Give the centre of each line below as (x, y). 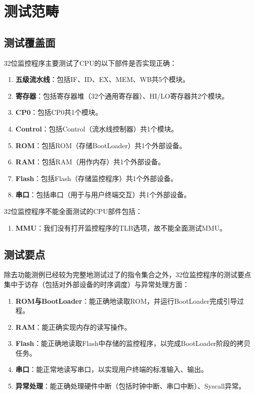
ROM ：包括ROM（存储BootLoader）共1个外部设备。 (101, 145)
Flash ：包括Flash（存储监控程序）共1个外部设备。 (96, 178)
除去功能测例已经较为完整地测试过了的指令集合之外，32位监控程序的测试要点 (127, 275)
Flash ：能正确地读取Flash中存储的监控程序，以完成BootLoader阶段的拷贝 (133, 343)
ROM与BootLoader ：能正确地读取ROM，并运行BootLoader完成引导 (126, 301)
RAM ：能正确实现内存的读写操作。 (73, 327)
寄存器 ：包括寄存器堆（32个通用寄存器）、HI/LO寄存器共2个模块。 (122, 95)
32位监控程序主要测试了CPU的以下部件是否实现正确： (90, 63)
